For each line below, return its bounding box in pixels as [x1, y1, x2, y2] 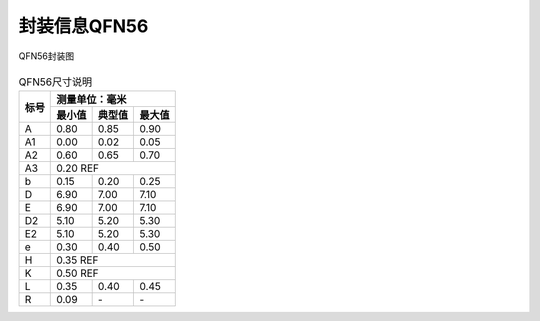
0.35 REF [56, 253, 99, 267]
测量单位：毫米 [56, 93, 127, 107]
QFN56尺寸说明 [18, 75, 93, 89]
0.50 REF [56, 266, 99, 280]
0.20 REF [56, 161, 100, 175]
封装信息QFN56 [18, 15, 149, 37]
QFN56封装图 [18, 50, 75, 62]
